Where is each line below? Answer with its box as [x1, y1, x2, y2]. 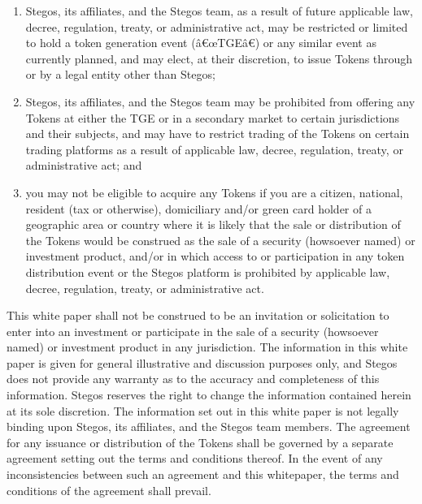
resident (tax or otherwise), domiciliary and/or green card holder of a [25, 200, 372, 217]
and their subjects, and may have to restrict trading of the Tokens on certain [25, 125, 410, 142]
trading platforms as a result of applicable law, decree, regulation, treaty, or [25, 140, 403, 157]
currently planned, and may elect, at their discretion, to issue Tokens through [25, 50, 413, 67]
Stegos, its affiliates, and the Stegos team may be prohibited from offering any [25, 93, 415, 110]
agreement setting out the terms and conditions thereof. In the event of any [7, 450, 383, 467]
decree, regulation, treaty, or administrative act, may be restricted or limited [25, 18, 408, 35]
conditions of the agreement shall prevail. [7, 481, 211, 498]
